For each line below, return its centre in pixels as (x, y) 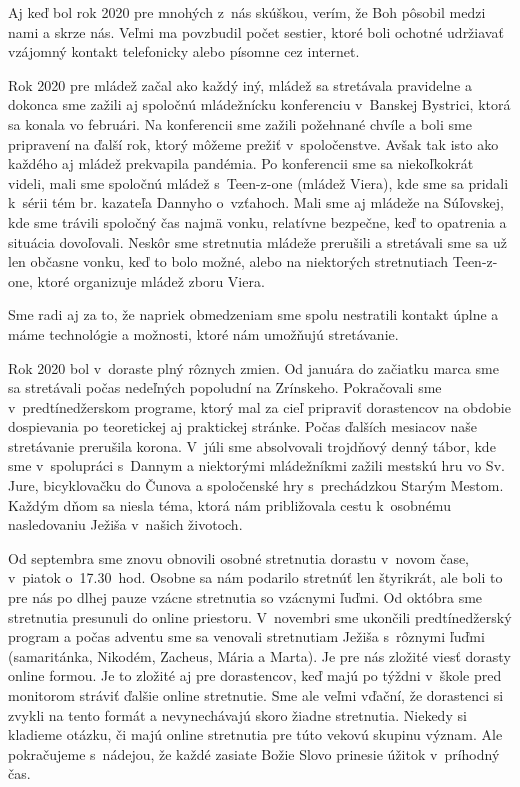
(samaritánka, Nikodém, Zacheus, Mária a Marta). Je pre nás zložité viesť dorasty (259, 655)
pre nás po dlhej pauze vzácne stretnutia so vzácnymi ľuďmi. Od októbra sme (245, 597)
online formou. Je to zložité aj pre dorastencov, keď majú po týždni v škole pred (255, 675)
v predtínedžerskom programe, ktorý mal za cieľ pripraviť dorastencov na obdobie (259, 406)
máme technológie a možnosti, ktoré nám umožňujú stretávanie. (203, 333)
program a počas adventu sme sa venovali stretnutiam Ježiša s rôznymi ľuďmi (246, 636)
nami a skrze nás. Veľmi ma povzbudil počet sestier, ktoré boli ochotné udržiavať (256, 31)
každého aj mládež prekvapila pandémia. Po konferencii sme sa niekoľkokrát (241, 163)
